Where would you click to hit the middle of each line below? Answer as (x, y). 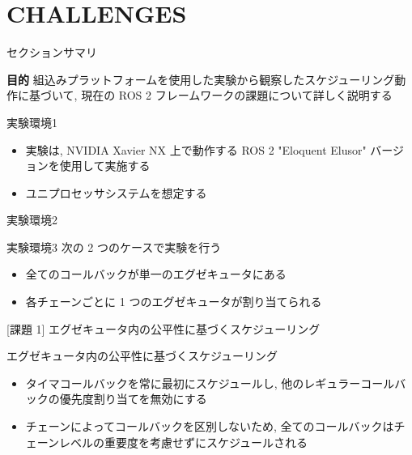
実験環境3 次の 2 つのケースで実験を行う (114, 247)
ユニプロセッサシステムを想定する (116, 192)
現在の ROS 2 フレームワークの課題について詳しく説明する (237, 95)
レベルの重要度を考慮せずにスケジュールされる (184, 442)
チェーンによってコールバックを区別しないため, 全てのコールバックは (210, 426)
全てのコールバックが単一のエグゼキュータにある (156, 274)
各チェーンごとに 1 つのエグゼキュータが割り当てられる (174, 302)
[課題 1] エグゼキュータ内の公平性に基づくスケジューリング (164, 328)
